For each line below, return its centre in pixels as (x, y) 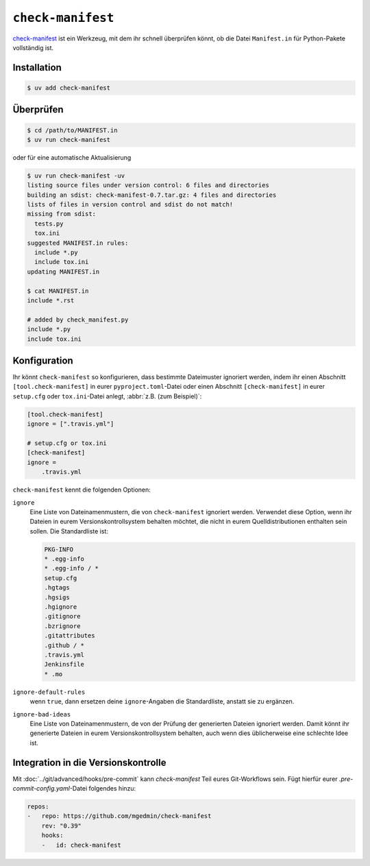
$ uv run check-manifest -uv (76, 176)
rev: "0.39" (62, 826)
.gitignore (62, 616)
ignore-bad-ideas (42, 714)
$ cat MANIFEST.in (58, 291)
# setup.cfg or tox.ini (67, 443)
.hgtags (57, 588)
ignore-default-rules (49, 692)
